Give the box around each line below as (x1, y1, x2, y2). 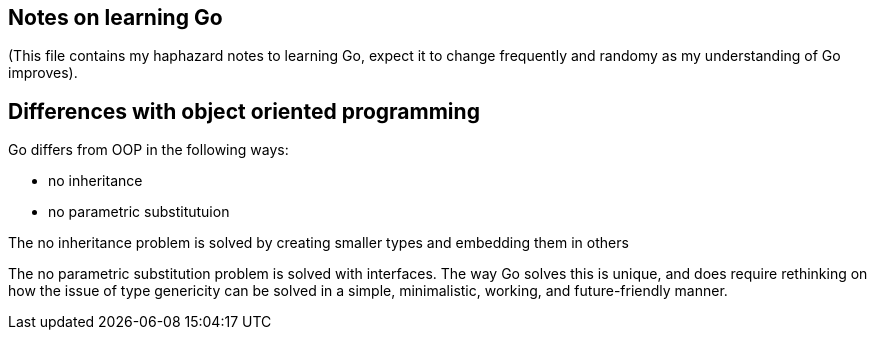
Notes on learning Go (8, 5, 223, 30)
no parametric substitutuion (48, 203, 230, 221)
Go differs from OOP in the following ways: (8, 141, 289, 159)
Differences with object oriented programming (8, 98, 480, 124)
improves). (8, 64, 78, 82)
